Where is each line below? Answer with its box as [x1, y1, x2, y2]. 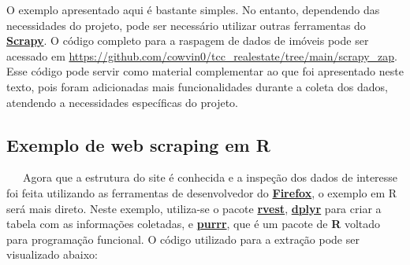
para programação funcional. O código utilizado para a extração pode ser [6, 230, 360, 247]
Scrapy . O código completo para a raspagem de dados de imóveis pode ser [6, 32, 369, 49]
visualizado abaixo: [6, 246, 98, 263]
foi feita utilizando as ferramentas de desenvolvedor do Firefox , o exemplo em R [6, 184, 397, 201]
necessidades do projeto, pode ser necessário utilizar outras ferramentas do [6, 17, 366, 33]
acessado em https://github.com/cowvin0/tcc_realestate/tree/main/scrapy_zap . [6, 47, 397, 64]
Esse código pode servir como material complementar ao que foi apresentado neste [6, 63, 404, 79]
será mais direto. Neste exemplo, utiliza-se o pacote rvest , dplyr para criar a [6, 200, 382, 216]
